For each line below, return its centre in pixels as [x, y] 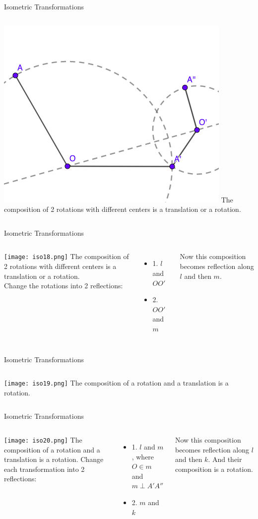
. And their [225, 459]
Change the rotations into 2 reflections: [64, 286]
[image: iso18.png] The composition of [66, 256]
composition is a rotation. [214, 469]
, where [143, 456]
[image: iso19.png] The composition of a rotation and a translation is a [116, 383]
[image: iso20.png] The [43, 439]
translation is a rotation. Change [54, 459]
